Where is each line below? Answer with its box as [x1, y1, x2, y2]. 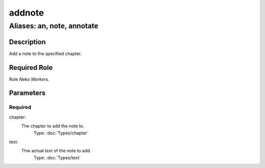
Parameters [9, 89, 46, 97]
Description [9, 38, 46, 46]
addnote [9, 7, 44, 18]
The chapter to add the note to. [21, 123, 84, 129]
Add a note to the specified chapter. [9, 50, 82, 56]
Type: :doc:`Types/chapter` [33, 130, 89, 136]
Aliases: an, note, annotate [9, 21, 99, 30]
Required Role [9, 63, 53, 72]
